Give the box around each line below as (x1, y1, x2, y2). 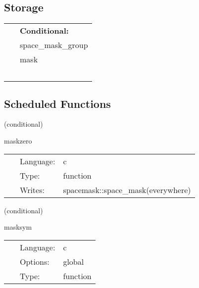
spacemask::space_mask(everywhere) (63, 184, 191, 195)
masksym (4, 222, 32, 232)
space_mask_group (20, 39, 88, 51)
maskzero (4, 136, 32, 145)
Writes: (20, 184, 45, 195)
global (63, 255, 84, 267)
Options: (20, 255, 50, 267)
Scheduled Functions (4, 96, 111, 111)
